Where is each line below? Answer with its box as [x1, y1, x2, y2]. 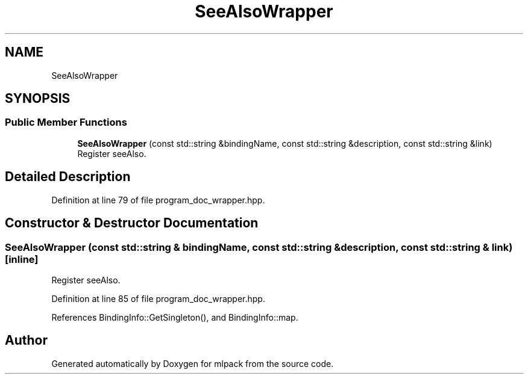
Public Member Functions [5, 116, 127, 129]
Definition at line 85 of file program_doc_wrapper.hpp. [51, 293, 265, 304]
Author [5, 333, 48, 348]
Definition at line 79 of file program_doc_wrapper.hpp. [51, 194, 265, 205]
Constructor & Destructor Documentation [5, 215, 259, 231]
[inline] [5, 253, 39, 265]
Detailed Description [5, 169, 131, 185]
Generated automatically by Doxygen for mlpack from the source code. [51, 358, 334, 369]
